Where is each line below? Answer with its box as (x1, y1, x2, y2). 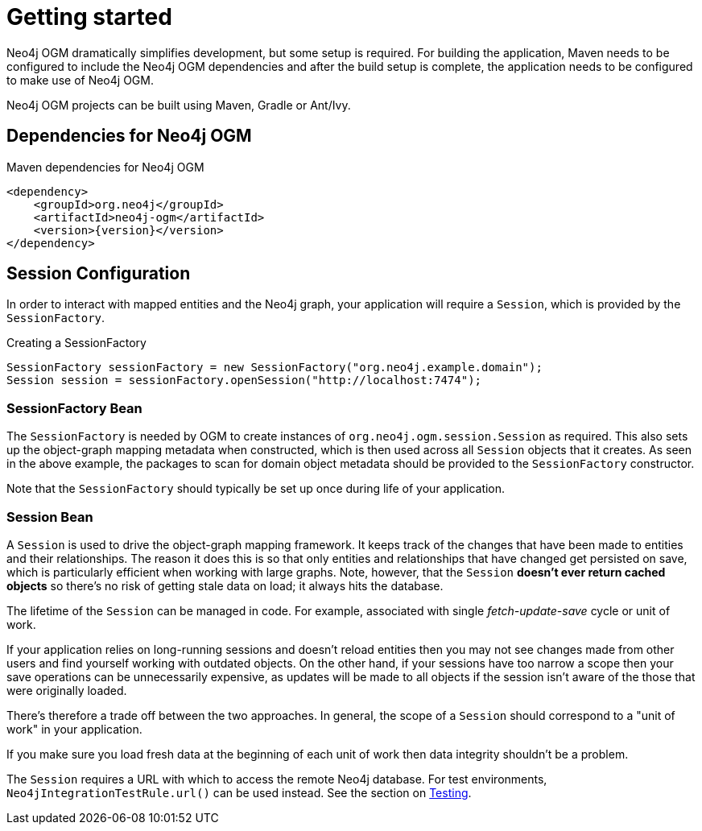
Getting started (6, 3, 172, 31)
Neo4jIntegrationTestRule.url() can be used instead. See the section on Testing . (6, 785, 472, 800)
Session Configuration (6, 263, 191, 284)
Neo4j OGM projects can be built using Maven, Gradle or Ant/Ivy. (6, 97, 351, 112)
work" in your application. (6, 721, 142, 736)
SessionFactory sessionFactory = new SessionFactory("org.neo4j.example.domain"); (6, 361, 543, 374)
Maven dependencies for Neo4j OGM (6, 159, 204, 174)
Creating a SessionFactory (6, 336, 147, 350)
